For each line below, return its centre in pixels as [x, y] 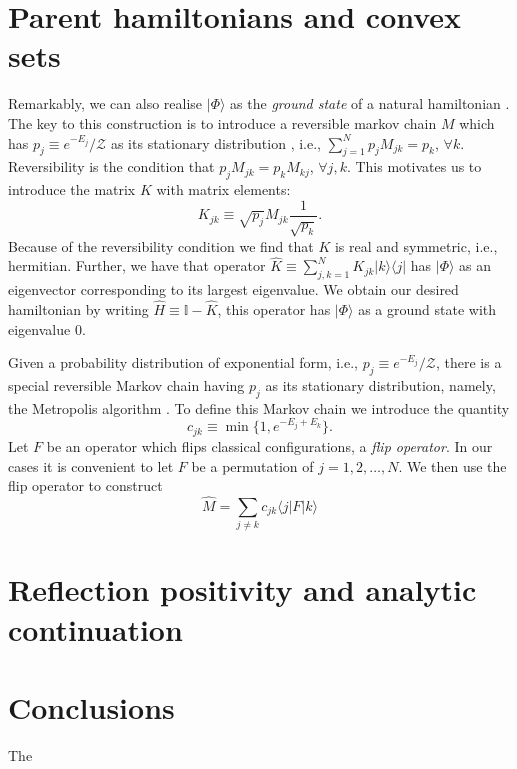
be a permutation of [252, 465]
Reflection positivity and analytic [242, 589]
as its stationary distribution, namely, [380, 384]
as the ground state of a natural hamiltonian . [370, 103]
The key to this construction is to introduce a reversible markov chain [222, 122]
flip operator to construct [85, 485]
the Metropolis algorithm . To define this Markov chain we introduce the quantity [259, 407]
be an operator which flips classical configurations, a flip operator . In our [269, 445]
